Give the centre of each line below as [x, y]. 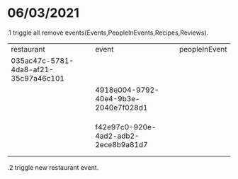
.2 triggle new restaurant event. [53, 167]
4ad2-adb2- [117, 136]
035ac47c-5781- [42, 60]
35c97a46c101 [38, 78]
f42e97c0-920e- [126, 127]
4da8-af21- [32, 69]
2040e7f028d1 [121, 108]
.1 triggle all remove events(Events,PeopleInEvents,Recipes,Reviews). [108, 33]
